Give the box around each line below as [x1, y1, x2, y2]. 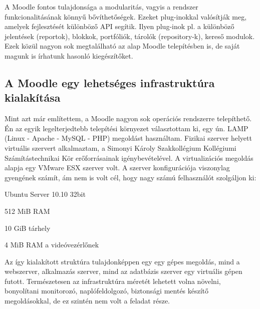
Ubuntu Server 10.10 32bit [5, 189, 86, 199]
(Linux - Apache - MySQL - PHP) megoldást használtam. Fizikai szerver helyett [5, 133, 252, 143]
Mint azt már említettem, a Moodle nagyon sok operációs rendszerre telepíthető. [5, 113, 252, 124]
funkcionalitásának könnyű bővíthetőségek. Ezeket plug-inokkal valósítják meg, [5, 11, 247, 22]
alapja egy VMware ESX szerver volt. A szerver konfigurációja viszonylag [5, 162, 230, 173]
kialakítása [5, 90, 61, 105]
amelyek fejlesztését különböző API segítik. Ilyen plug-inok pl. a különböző [5, 21, 234, 32]
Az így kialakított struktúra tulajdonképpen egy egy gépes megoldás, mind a [5, 256, 240, 266]
